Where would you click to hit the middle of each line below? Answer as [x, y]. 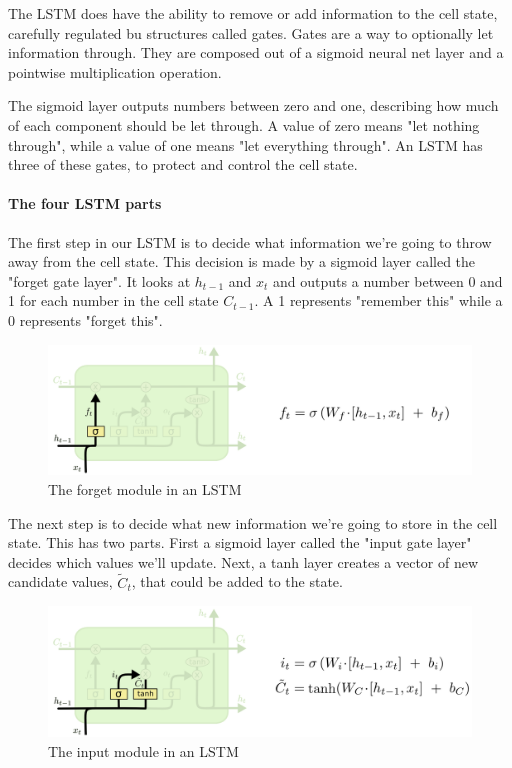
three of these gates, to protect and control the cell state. [183, 164]
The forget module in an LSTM [145, 488]
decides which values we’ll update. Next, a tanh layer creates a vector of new [243, 561]
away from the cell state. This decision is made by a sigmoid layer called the [242, 261]
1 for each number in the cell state [113, 300]
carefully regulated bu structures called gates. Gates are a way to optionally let [251, 32]
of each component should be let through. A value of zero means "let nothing [244, 124]
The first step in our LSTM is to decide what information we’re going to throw [250, 241]
